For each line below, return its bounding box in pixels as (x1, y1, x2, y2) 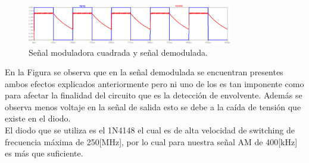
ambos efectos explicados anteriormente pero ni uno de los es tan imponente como (5, 77, 304, 90)
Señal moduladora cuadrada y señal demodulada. (29, 46, 208, 58)
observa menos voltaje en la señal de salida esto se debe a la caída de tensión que (5, 100, 301, 113)
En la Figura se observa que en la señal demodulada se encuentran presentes (5, 66, 283, 78)
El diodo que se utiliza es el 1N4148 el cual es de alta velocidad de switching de (5, 124, 295, 136)
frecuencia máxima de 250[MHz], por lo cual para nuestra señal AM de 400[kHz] (5, 135, 298, 148)
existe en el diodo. (5, 112, 71, 124)
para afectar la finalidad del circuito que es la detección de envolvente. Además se (5, 89, 302, 101)
